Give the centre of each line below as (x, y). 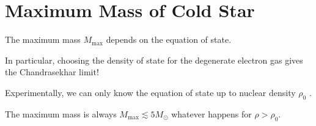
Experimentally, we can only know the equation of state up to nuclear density (150, 92)
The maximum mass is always (61, 113)
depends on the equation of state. (169, 39)
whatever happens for (211, 113)
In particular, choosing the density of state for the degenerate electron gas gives (154, 60)
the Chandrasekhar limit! (52, 72)
